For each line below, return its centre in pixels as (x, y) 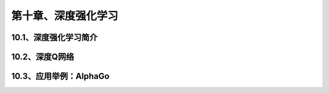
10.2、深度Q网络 (43, 57)
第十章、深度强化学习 (65, 16)
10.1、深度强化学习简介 (54, 37)
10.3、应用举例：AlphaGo (60, 76)
